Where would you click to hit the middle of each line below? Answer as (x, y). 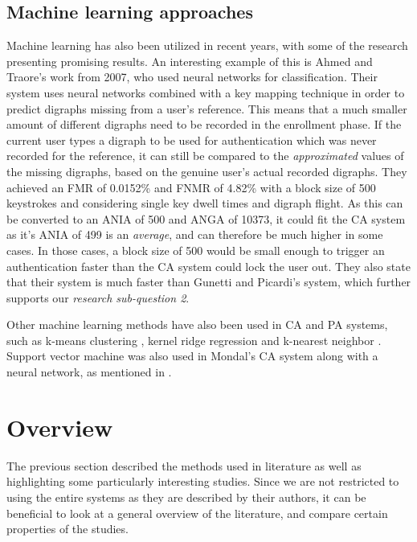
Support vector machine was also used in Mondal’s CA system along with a (192, 356)
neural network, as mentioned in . (89, 372)
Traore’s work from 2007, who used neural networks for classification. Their (192, 77)
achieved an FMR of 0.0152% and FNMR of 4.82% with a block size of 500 (191, 187)
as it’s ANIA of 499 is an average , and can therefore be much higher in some (195, 234)
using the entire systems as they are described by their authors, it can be (186, 497)
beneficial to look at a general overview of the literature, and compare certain (197, 513)
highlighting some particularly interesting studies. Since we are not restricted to (203, 481)
